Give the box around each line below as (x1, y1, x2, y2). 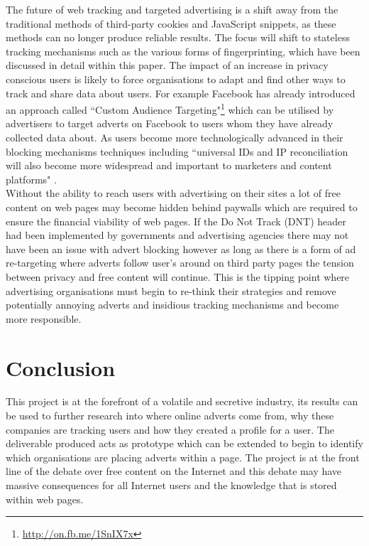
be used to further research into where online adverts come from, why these (6, 408, 334, 423)
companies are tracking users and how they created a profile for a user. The (6, 422, 334, 437)
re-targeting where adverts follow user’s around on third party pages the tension (6, 255, 354, 270)
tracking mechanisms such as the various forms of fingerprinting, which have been (6, 43, 360, 58)
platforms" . (6, 171, 57, 186)
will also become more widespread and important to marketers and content (6, 158, 332, 173)
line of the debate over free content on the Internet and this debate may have (6, 464, 342, 478)
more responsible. (6, 311, 82, 326)
